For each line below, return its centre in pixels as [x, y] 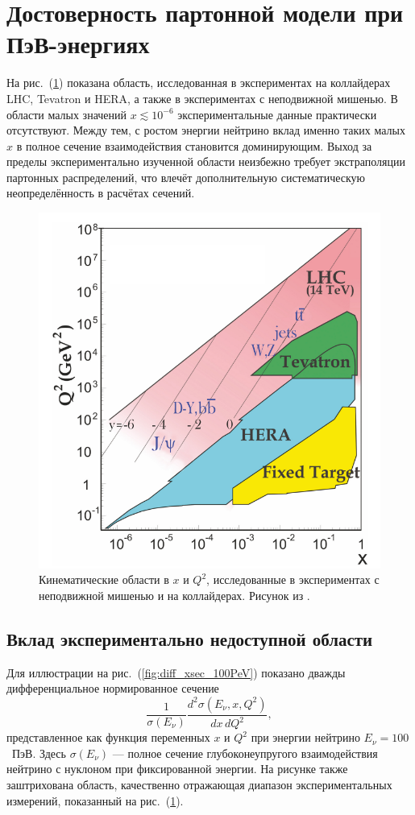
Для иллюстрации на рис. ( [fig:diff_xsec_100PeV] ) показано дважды [176, 672]
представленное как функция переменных [108, 737]
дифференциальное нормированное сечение [113, 688]
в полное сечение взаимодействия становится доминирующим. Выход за [194, 145]
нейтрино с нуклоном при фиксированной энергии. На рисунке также [177, 769]
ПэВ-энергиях [78, 44]
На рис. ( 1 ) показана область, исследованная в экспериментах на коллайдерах [199, 83]
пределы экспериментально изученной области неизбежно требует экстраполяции [206, 161]
